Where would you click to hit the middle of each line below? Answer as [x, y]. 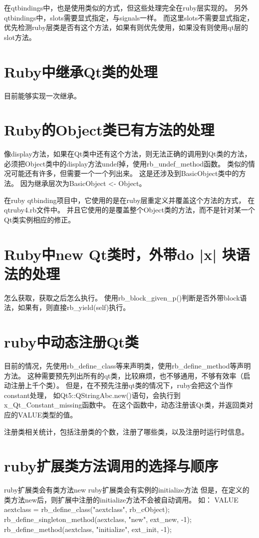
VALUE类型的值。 [47, 414]
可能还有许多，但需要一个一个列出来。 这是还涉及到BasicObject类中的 [125, 173]
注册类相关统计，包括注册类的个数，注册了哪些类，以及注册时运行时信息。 [126, 431]
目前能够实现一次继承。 [42, 95]
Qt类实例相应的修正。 [40, 219]
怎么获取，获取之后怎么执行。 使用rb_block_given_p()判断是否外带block [122, 297]
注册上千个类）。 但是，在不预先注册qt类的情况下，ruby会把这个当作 [122, 385]
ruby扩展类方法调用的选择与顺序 [111, 466]
